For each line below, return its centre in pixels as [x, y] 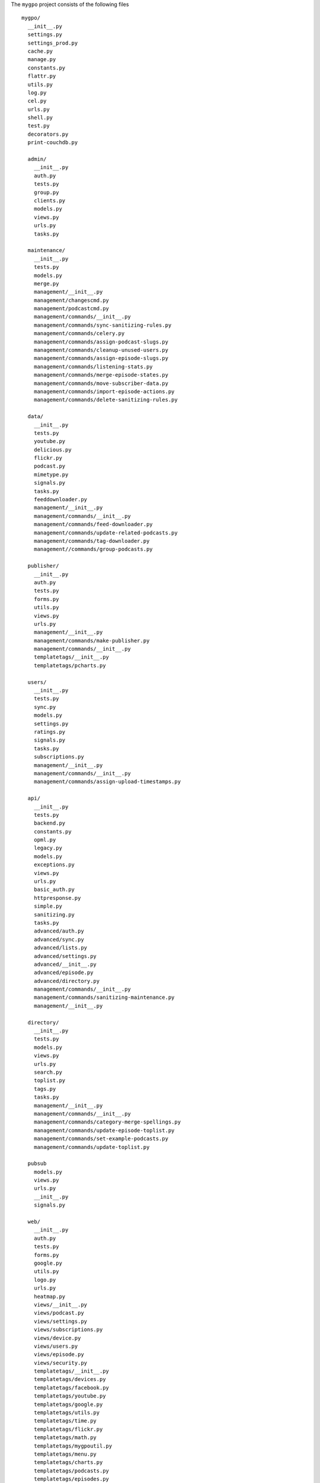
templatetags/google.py [68, 1404]
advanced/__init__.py [65, 964]
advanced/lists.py [60, 948]
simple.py [48, 906]
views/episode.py [59, 1355]
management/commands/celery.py [79, 333]
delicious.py [52, 450]
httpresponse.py [57, 898]
